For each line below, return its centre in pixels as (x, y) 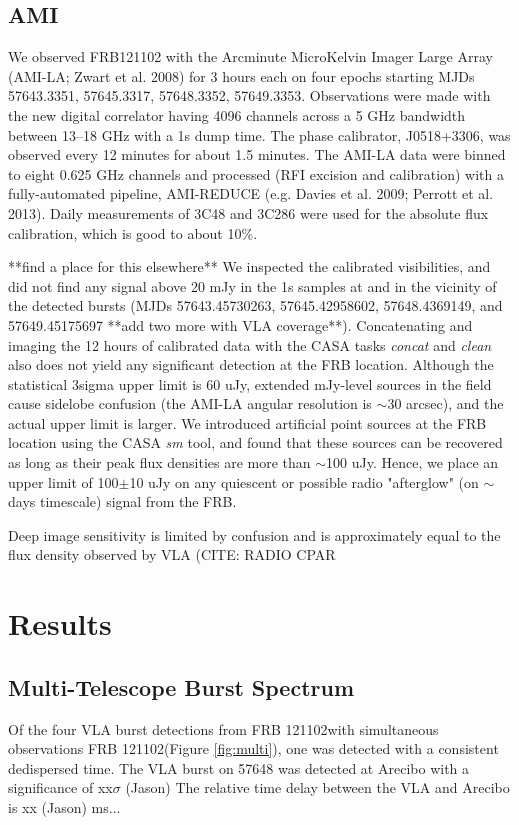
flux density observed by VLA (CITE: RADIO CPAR (172, 554)
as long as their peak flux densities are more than (159, 462)
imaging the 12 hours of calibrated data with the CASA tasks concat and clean (250, 344)
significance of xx (60, 787)
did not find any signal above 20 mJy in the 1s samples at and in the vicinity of (252, 285)
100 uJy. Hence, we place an (412, 462)
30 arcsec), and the (445, 403)
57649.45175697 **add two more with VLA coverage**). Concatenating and (240, 324)
